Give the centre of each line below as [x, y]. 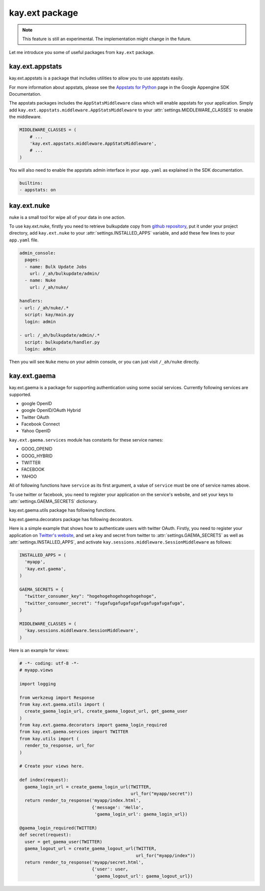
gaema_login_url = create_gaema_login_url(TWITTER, [88, 787]
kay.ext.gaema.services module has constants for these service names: [86, 440]
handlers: [31, 301]
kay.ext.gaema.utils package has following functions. [63, 510]
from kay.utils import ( [49, 739]
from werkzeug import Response [57, 697]
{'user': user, [110, 869]
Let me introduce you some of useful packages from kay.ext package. [82, 52]
